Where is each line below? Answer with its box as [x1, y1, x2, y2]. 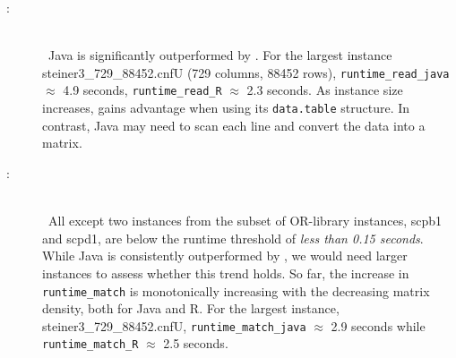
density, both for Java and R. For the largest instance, [42, 299, 340, 318]
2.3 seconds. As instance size [246, 81, 403, 99]
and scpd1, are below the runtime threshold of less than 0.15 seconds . [42, 228, 424, 247]
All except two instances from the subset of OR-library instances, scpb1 [47, 211, 443, 230]
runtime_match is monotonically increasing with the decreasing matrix [42, 281, 430, 300]
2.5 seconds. [163, 334, 228, 353]
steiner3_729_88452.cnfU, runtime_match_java [42, 316, 306, 335]
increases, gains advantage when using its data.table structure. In [42, 98, 410, 117]
